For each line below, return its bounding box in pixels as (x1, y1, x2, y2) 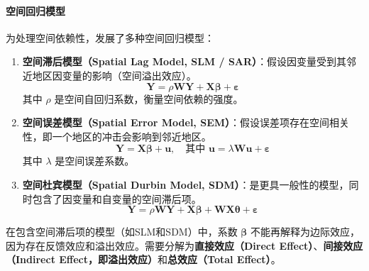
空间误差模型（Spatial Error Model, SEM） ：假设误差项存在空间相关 (22, 115, 350, 130)
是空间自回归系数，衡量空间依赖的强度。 (54, 91, 243, 106)
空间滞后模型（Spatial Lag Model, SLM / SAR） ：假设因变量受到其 (22, 54, 347, 69)
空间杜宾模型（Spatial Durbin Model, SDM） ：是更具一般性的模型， (22, 177, 349, 192)
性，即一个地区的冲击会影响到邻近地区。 (22, 128, 211, 143)
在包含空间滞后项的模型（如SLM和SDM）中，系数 (6, 224, 238, 239)
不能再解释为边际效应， (250, 224, 360, 239)
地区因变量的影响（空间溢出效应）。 (32, 67, 197, 82)
